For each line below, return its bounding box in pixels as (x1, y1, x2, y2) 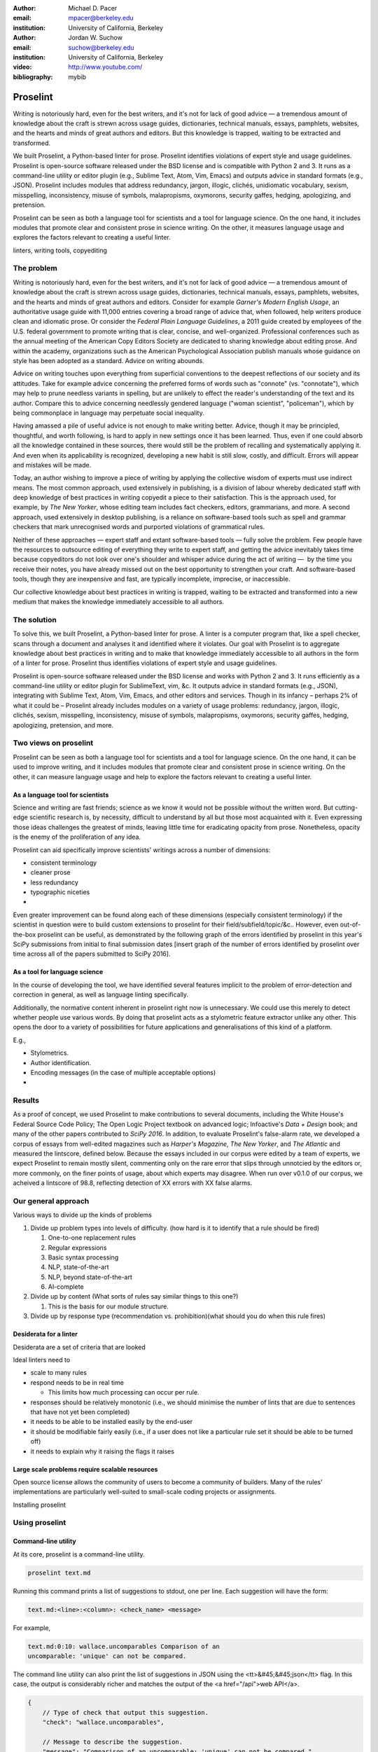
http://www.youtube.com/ (68, 63, 143, 71)
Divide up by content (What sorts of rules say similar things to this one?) (30, 1292, 239, 1301)
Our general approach (13, 1196, 90, 1205)
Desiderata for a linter (13, 1330, 78, 1339)
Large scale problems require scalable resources (13, 1465, 158, 1473)
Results (13, 1095, 40, 1105)
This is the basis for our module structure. (48, 1302, 169, 1310)
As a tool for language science (13, 968, 104, 976)
